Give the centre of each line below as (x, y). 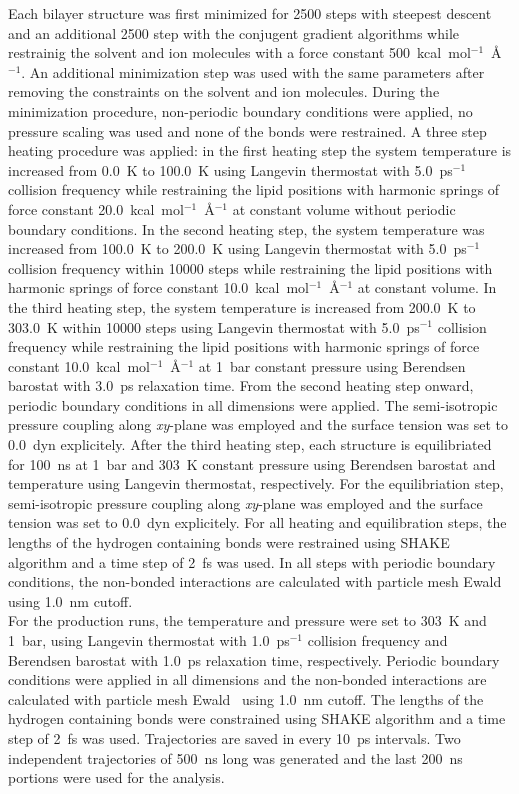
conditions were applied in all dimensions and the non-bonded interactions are (247, 679)
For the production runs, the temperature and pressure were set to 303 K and (247, 620)
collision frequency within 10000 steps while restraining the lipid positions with (250, 267)
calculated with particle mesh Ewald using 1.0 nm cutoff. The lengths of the (246, 698)
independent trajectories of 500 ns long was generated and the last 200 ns (235, 757)
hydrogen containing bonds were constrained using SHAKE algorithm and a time (257, 718)
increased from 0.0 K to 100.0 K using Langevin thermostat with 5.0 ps (230, 169)
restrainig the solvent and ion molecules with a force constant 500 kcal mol (239, 52)
